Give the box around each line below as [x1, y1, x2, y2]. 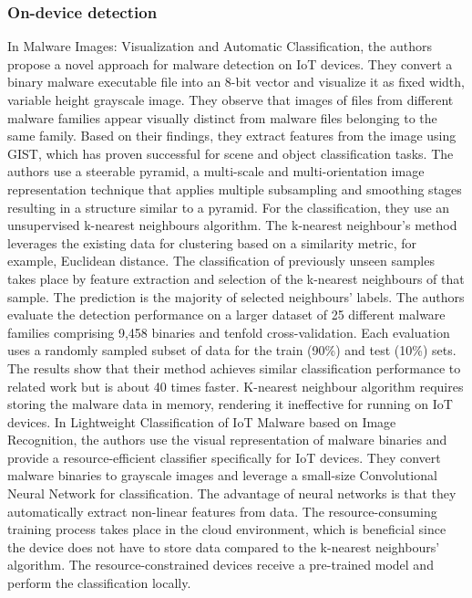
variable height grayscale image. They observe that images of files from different [7, 90, 454, 109]
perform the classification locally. [7, 573, 191, 593]
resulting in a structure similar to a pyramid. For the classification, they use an [7, 197, 450, 216]
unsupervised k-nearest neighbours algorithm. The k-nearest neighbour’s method [7, 215, 457, 235]
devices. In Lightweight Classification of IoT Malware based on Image [7, 412, 396, 431]
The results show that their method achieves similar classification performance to [7, 358, 461, 377]
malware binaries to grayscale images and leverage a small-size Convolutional [7, 466, 437, 485]
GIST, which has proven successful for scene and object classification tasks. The [7, 143, 454, 163]
